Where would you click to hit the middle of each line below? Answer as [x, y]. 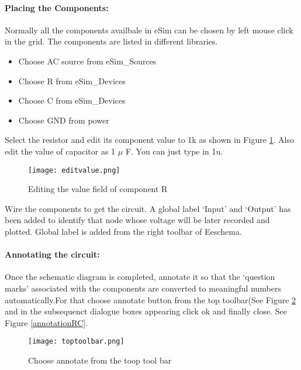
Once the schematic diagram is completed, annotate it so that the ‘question [140, 277]
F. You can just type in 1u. [174, 151]
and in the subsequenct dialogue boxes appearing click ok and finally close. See [146, 311]
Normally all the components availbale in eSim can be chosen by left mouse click [149, 30]
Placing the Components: [57, 7]
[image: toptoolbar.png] [76, 342]
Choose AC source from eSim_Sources [87, 61]
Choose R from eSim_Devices [72, 80]
